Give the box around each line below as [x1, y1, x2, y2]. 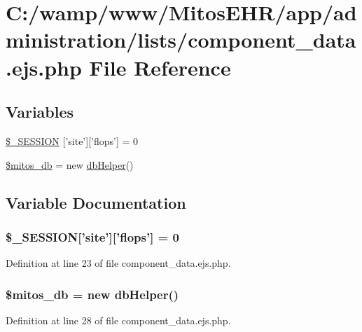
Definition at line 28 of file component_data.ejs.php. [6, 312, 231, 327]
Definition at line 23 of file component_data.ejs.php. [6, 256, 231, 270]
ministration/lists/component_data [6, 25, 356, 54]
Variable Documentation [6, 191, 186, 213]
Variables [6, 101, 74, 123]
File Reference [89, 53, 231, 81]
